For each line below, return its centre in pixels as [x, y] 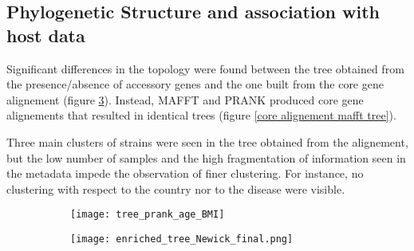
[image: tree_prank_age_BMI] [148, 215]
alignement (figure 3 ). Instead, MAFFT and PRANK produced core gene [185, 99]
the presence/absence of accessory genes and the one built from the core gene [195, 84]
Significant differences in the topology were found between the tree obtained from [205, 68]
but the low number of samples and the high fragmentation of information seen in [206, 157]
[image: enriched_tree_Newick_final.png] [182, 239]
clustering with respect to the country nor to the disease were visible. [176, 188]
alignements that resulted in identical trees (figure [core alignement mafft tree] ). [201, 115]
